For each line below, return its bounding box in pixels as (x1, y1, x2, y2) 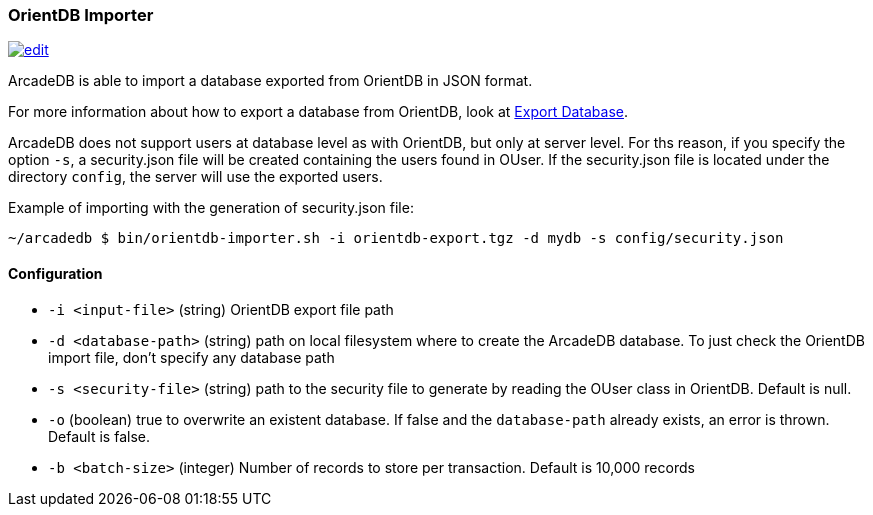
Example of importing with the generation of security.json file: (8, 199, 414, 217)
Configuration (8, 264, 103, 282)
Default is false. (48, 427, 150, 445)
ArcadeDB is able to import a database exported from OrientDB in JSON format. (8, 72, 533, 90)
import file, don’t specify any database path (48, 348, 335, 366)
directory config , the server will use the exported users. (8, 168, 383, 186)
